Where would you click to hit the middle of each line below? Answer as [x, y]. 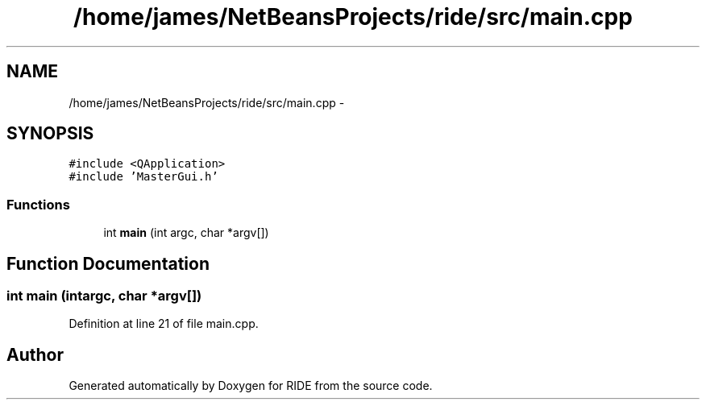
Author [35, 354]
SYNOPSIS [50, 134]
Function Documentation [108, 263]
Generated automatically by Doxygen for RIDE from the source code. [251, 386]
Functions [38, 204]
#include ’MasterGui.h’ [143, 177]
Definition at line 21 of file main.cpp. [164, 324]
